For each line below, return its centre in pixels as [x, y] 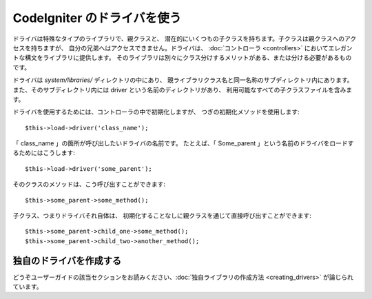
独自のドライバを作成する [67, 261]
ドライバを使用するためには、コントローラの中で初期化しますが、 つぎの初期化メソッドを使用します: [156, 112]
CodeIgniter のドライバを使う [97, 18]
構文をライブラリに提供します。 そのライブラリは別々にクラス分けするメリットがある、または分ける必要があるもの [188, 58]
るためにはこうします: [44, 153]
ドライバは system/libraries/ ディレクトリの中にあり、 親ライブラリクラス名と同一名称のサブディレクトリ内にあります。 [183, 80]
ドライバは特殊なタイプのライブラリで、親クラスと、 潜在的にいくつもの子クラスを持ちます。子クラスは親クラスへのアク [185, 39]
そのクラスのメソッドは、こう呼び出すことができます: [89, 184]
